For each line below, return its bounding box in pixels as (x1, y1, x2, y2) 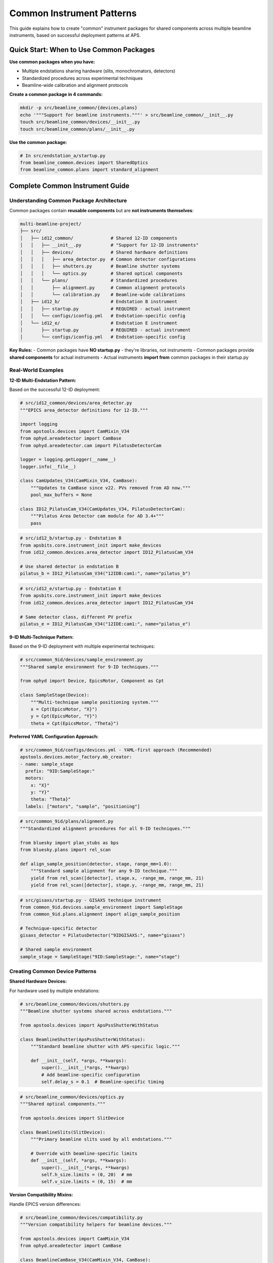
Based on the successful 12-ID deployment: (9, 386, 101, 393)
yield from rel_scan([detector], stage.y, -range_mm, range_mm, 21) (30, 882, 204, 888)
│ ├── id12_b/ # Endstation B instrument (20, 299, 177, 305)
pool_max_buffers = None (30, 492, 93, 498)
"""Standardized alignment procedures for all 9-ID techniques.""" (20, 825, 191, 831)
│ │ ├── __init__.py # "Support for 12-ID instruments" (20, 242, 199, 248)
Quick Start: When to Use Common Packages (9, 45, 155, 54)
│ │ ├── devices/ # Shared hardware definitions (20, 249, 188, 255)
